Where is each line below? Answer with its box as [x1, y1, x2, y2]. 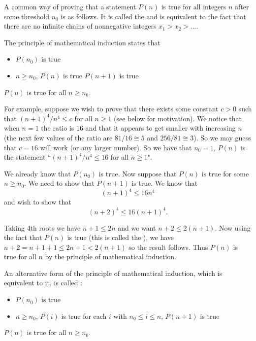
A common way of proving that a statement [4, 1, 136, 11]
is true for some [201, 168, 249, 178]
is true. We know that [131, 178, 198, 188]
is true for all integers [161, 1, 226, 11]
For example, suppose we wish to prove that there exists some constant [4, 103, 219, 114]
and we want [118, 222, 156, 233]
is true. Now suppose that [98, 168, 177, 178]
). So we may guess [193, 132, 251, 142]
